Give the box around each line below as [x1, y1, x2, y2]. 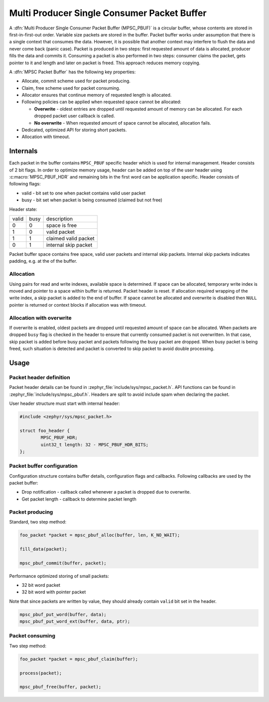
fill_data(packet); [19, 546, 67, 552]
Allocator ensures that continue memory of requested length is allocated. [21, 92, 172, 98]
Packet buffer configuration [9, 463, 78, 470]
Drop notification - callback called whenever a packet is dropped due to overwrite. [21, 489, 191, 495]
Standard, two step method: [9, 519, 67, 525]
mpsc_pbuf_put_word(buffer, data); [19, 611, 107, 617]
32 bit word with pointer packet [21, 589, 86, 595]
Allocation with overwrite [9, 314, 72, 321]
